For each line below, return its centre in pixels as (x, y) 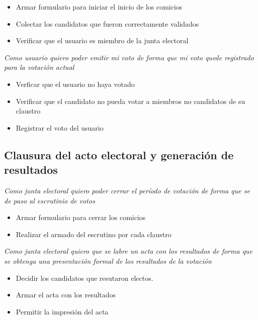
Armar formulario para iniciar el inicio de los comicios (99, 7)
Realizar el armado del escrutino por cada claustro (94, 234)
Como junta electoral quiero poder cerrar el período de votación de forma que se (127, 190)
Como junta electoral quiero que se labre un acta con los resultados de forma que (128, 251)
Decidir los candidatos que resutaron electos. (84, 278)
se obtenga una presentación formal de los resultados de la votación (108, 260)
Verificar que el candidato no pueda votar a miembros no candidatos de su (131, 101)
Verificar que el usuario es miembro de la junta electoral (102, 40)
